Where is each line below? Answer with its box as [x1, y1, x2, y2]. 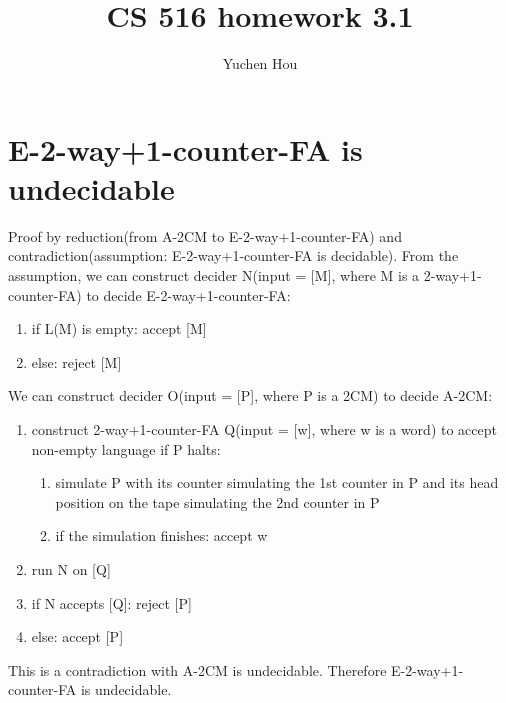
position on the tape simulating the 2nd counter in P [55, 491, 380, 512]
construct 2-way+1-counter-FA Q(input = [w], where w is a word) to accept [31, 419, 497, 439]
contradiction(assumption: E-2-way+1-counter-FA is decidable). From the [8, 245, 459, 266]
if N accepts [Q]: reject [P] [31, 592, 192, 613]
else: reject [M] [31, 351, 122, 372]
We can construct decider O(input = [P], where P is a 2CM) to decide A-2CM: [8, 385, 493, 406]
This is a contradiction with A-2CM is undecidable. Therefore [8, 659, 387, 680]
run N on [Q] [31, 558, 111, 579]
